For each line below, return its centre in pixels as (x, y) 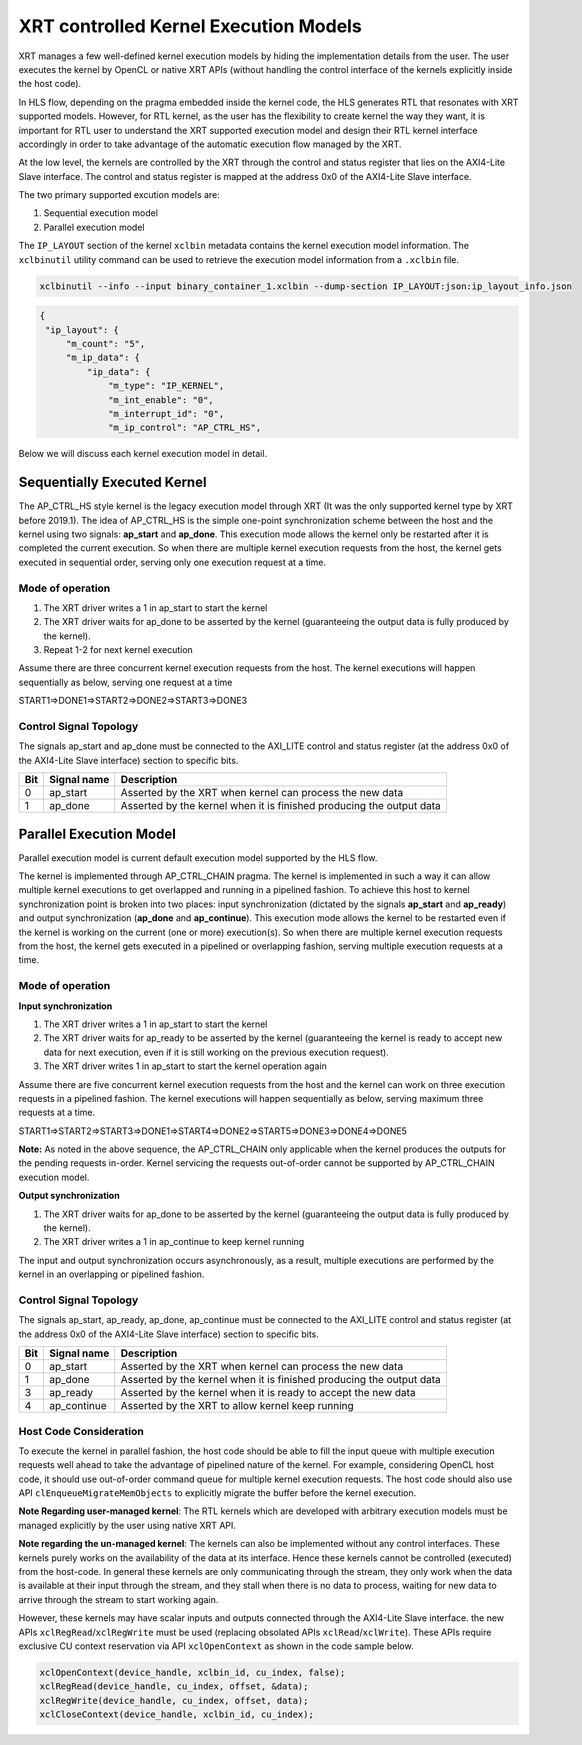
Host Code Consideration (81, 1431)
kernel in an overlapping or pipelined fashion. (111, 1274)
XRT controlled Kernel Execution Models (190, 26)
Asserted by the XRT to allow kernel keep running (237, 1406)
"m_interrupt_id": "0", (166, 413)
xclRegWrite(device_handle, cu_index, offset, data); (174, 1700)
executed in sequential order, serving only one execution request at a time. (172, 562)
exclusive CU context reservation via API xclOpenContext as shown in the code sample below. (216, 1646)
